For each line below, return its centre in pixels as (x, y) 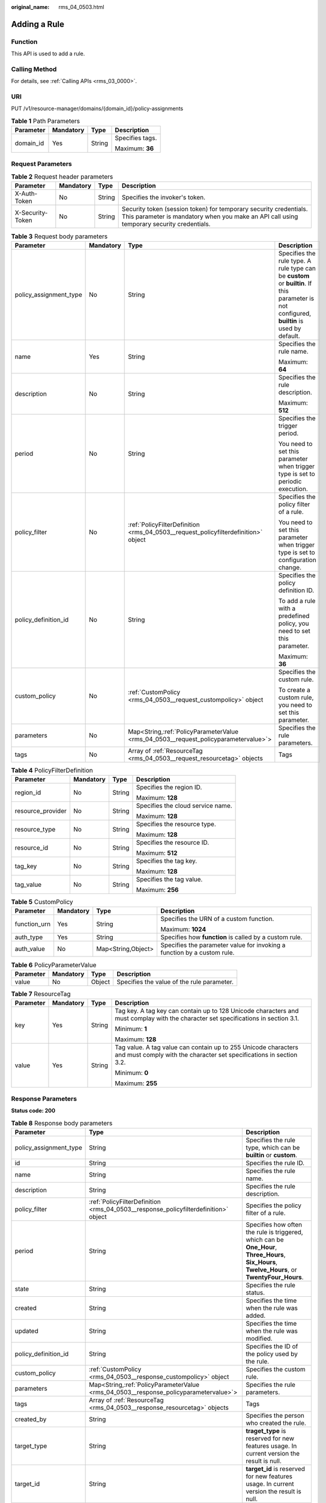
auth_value (30, 949)
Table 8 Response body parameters (62, 1123)
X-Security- (31, 213)
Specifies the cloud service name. (184, 806)
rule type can (297, 268)
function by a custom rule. (197, 953)
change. (290, 567)
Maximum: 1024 (183, 929)
